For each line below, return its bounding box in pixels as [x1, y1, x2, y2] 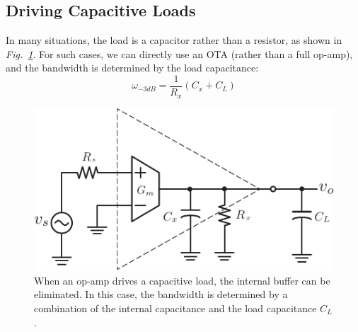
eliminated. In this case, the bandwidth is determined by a [34, 287, 288, 302]
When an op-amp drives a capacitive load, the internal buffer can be [34, 273, 330, 287]
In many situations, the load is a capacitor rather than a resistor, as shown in [6, 33, 342, 47]
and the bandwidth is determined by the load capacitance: [6, 60, 259, 75]
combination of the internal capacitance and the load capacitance [34, 300, 317, 315]
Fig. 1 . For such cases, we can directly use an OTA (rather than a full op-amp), [6, 46, 353, 61]
